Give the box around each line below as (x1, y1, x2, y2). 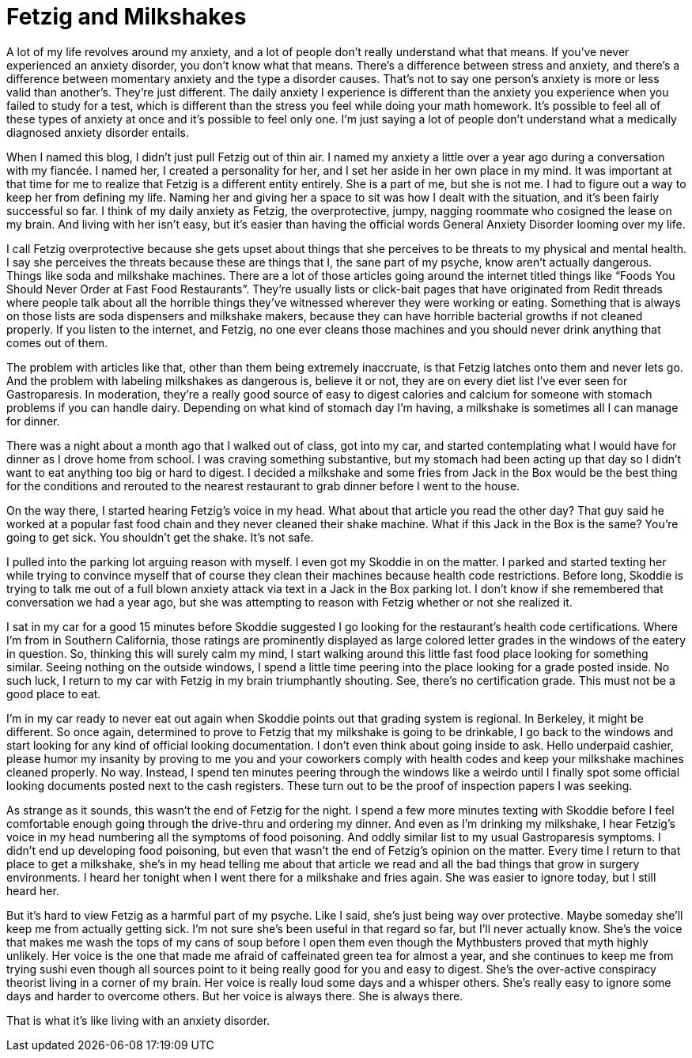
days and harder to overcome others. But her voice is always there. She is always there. (6, 988, 463, 1003)
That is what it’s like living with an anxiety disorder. (6, 1013, 270, 1027)
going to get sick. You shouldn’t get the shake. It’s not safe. (6, 530, 314, 544)
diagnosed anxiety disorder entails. (6, 125, 189, 139)
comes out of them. (6, 335, 108, 350)
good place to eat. (6, 686, 101, 701)
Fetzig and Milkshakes (6, 3, 247, 30)
